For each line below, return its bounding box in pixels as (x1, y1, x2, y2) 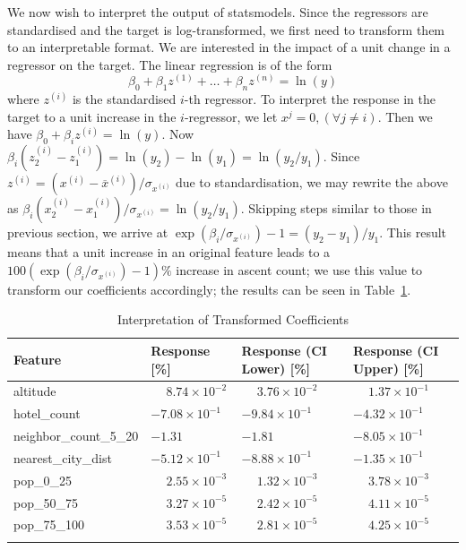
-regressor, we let (184, 107, 278, 125)
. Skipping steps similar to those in (240, 199, 432, 218)
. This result (379, 223, 447, 242)
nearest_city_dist (13, 448, 112, 467)
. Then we (377, 107, 433, 125)
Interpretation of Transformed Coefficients (116, 310, 349, 329)
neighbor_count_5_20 (13, 426, 139, 445)
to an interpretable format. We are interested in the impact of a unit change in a (7, 38, 451, 56)
